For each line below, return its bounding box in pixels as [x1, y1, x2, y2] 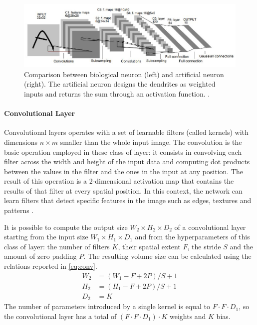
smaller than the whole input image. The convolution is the [60, 136, 242, 147]
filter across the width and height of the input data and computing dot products [4, 156, 250, 167]
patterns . [4, 205, 34, 216]
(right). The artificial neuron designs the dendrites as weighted [24, 79, 216, 89]
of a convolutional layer [174, 221, 246, 232]
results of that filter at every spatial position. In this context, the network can [4, 185, 243, 196]
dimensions [4, 136, 38, 147]
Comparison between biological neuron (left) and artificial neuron [24, 69, 224, 79]
